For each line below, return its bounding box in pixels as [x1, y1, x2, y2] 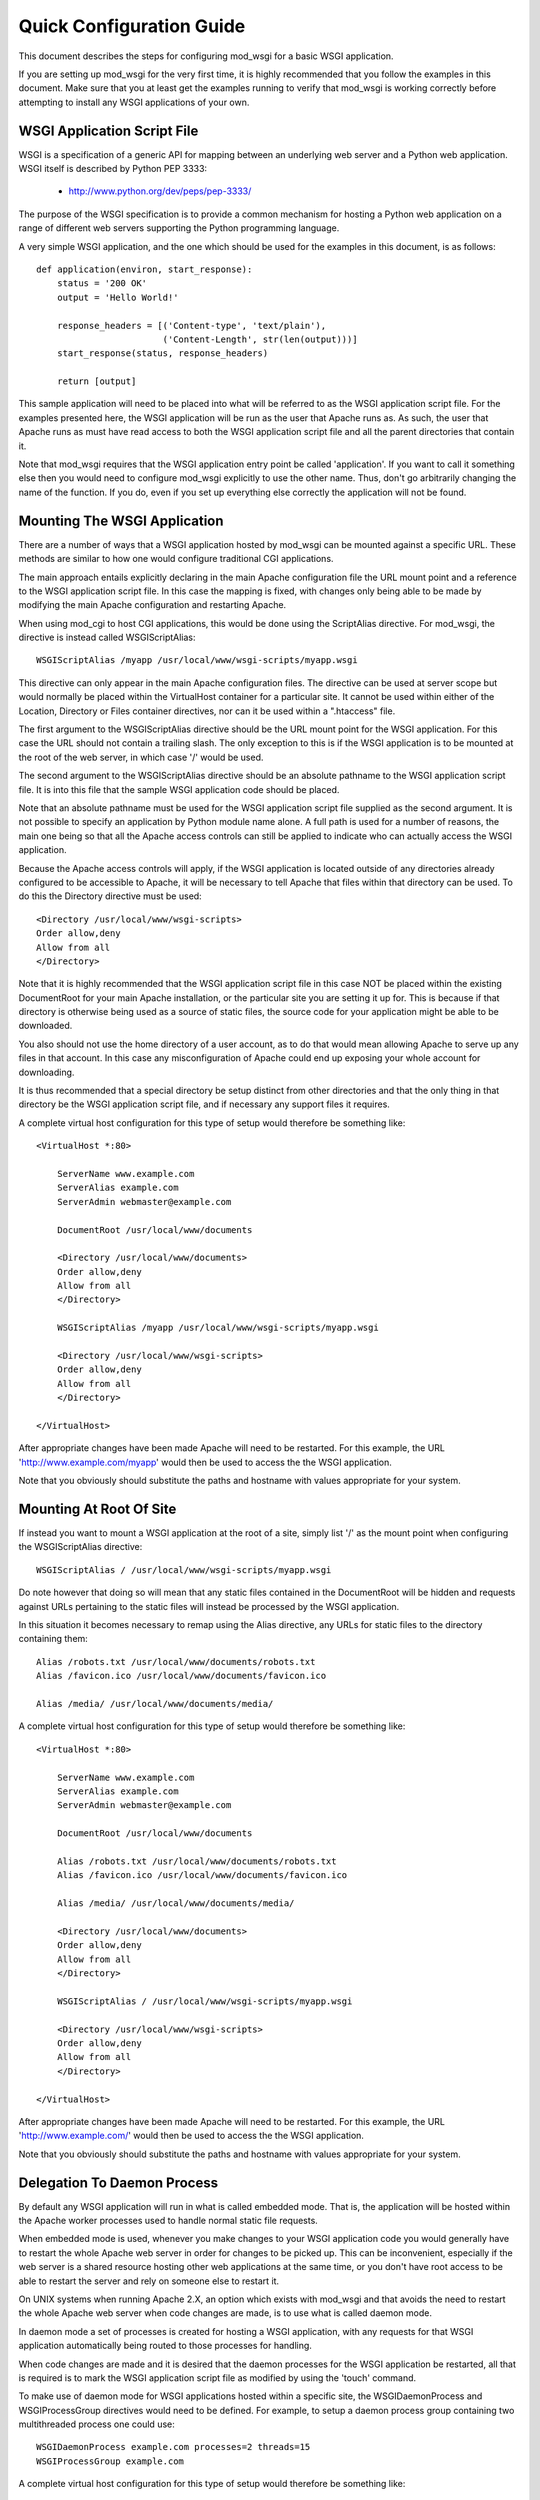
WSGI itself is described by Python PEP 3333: [18, 163, 208, 175]
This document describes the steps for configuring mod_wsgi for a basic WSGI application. [18, 50, 394, 62]
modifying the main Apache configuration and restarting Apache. [18, 599, 287, 611]
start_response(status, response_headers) [56, 348, 269, 359]
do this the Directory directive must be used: [18, 890, 202, 902]
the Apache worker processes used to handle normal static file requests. [18, 2215, 319, 2226]
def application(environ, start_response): [36, 263, 253, 275]
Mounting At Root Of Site [18, 1500, 177, 1517]
